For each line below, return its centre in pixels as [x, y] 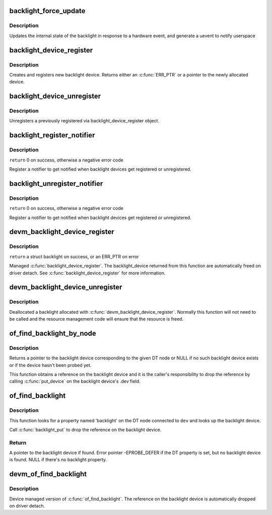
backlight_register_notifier [52, 135]
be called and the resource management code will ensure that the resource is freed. [96, 319]
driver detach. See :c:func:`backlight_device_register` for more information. [87, 273]
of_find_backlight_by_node [53, 333]
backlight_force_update [47, 11]
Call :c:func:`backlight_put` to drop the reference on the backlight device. [85, 429]
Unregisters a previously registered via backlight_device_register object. [84, 121]
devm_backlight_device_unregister [66, 287]
